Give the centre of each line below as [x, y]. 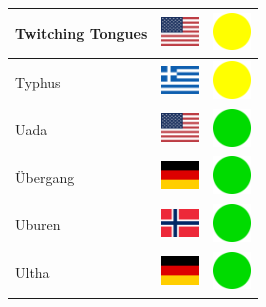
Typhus [38, 81]
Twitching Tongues [81, 32]
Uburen [38, 224]
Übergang [45, 176]
